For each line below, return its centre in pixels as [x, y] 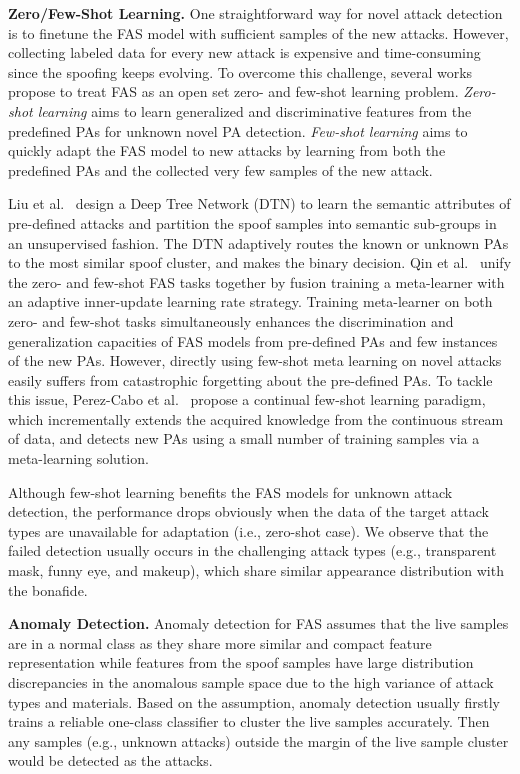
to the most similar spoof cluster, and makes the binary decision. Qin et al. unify [260, 262]
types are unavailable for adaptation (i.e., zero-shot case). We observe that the [248, 530]
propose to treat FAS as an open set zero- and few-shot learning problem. [233, 91]
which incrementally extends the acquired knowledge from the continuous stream [256, 418]
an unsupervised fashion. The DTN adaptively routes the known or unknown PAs [258, 242]
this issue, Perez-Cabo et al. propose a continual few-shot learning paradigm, [247, 399]
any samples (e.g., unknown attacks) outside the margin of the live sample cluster [258, 740]
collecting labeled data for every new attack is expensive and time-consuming [244, 52]
